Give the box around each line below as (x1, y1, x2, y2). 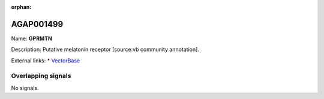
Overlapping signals (11, 72, 71, 80)
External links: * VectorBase (11, 57, 80, 64)
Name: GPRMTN (11, 35, 52, 42)
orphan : (11, 4, 32, 10)
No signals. (11, 84, 39, 91)
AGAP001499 (11, 19, 64, 29)
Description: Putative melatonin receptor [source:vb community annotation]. (11, 46, 199, 53)
